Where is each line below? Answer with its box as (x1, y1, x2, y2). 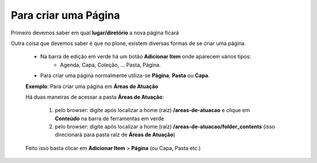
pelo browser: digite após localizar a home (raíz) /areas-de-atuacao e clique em (55, 107, 250, 114)
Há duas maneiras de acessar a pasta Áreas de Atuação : (25, 93, 164, 100)
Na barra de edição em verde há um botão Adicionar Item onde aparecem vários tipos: (40, 53, 252, 60)
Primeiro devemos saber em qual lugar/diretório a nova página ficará (11, 29, 179, 36)
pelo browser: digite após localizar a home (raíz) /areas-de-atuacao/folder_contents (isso (55, 123, 275, 130)
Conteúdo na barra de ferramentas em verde (55, 115, 164, 122)
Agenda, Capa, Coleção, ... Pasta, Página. (60, 61, 161, 68)
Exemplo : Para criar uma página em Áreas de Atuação (25, 82, 158, 90)
